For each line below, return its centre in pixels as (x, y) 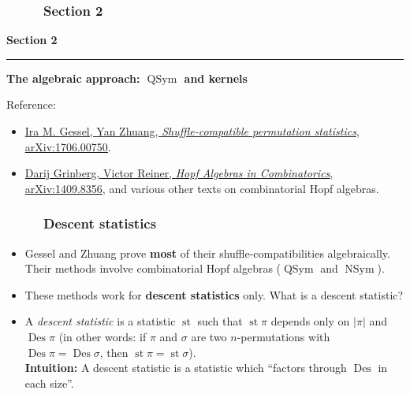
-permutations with (283, 336)
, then (114, 352)
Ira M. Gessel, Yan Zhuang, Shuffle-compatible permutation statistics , (192, 131)
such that (220, 321)
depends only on (310, 321)
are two (209, 336)
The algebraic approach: (73, 78)
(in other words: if (102, 336)
